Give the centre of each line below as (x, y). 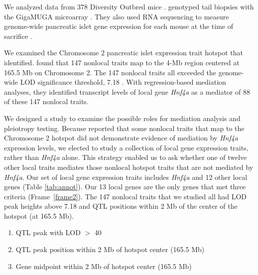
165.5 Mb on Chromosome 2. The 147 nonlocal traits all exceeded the (110, 72)
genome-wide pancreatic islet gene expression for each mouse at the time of (119, 26)
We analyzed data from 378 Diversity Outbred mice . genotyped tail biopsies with (129, 6)
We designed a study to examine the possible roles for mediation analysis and (122, 118)
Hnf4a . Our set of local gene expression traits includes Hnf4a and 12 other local (126, 177)
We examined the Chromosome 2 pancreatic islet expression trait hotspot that (124, 53)
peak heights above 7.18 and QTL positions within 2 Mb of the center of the (121, 206)
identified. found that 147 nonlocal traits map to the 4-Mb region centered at (122, 62)
